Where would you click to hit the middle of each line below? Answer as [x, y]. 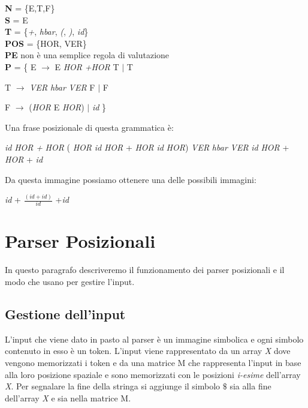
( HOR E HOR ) [57, 107]
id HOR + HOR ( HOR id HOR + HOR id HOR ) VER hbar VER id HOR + [147, 147]
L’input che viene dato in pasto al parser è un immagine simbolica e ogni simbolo [154, 339]
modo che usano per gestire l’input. [70, 281]
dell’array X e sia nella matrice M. [68, 397]
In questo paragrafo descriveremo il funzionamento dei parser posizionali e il [145, 270]
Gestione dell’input [65, 313]
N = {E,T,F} [30, 8]
